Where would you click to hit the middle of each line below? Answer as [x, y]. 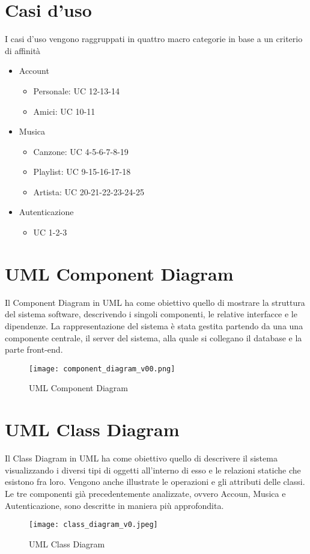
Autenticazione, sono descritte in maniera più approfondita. [114, 505]
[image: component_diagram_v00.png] [102, 369]
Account [34, 71]
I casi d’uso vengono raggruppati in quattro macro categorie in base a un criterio [154, 39]
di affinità [23, 50]
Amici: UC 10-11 [64, 111]
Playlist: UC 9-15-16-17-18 [82, 172]
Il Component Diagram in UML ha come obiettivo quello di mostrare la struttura [155, 302]
